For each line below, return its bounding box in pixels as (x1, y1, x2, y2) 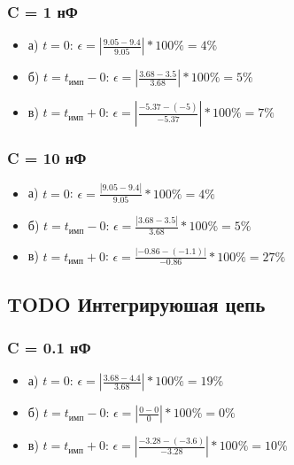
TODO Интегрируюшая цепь (7, 290, 266, 317)
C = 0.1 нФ (7, 337, 91, 359)
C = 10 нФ (7, 147, 87, 169)
